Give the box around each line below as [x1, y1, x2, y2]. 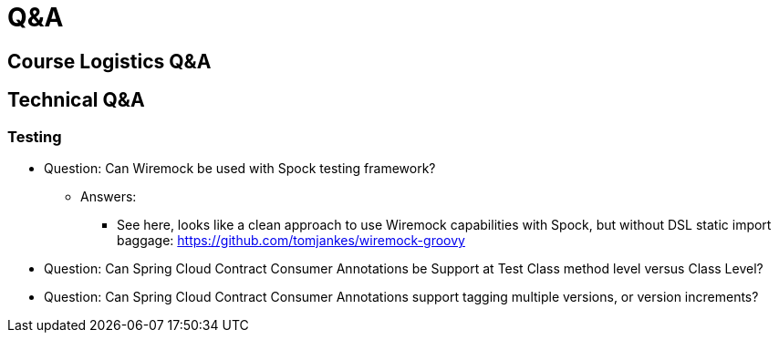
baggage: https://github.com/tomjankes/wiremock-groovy [117, 232, 465, 248]
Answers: [80, 188, 137, 204]
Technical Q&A [7, 88, 145, 112]
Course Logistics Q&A [7, 49, 212, 73]
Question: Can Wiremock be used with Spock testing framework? [44, 160, 436, 176]
